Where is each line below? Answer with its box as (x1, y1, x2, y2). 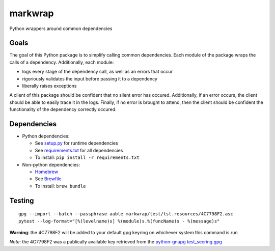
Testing (9, 196, 34, 205)
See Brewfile (35, 176, 62, 182)
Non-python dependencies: (22, 161, 80, 168)
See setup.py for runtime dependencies (35, 140, 118, 146)
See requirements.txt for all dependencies (35, 147, 123, 153)
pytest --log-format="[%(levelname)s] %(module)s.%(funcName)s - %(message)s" (18, 218, 220, 224)
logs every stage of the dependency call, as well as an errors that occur (22, 69, 173, 75)
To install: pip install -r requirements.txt (35, 154, 140, 160)
